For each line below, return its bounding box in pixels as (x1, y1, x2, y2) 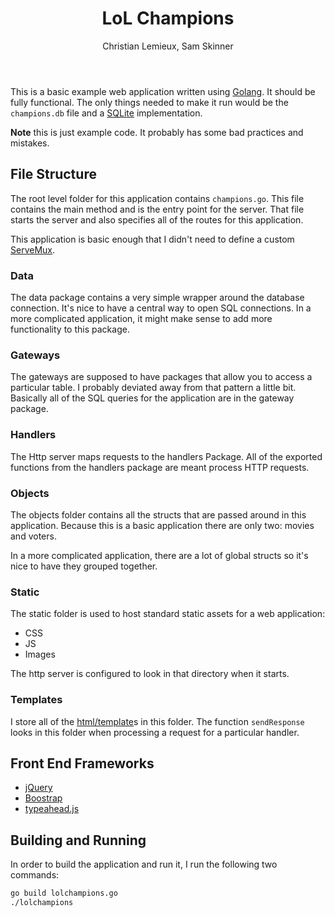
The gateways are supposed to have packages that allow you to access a (10, 371, 313, 383)
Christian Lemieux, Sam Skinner (102, 40, 234, 52)
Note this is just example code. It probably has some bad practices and (10, 126, 304, 138)
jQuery (24, 782, 53, 794)
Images (24, 648, 56, 661)
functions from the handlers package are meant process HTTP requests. (10, 461, 310, 473)
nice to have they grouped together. (10, 560, 158, 572)
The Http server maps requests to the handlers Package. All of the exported (10, 450, 323, 462)
